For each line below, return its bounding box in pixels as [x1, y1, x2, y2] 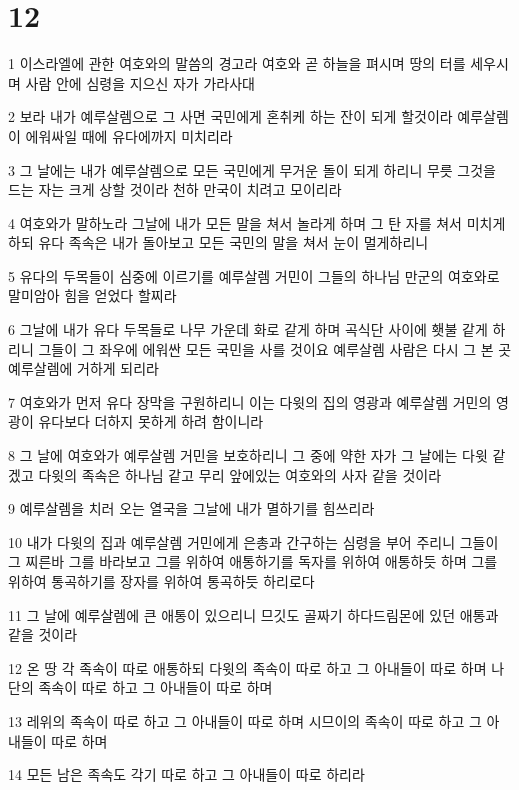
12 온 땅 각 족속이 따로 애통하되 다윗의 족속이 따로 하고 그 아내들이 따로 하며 [8, 657, 487, 678]
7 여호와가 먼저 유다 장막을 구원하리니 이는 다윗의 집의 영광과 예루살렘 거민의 [8, 391, 492, 412]
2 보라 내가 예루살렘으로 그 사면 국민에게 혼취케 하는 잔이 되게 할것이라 [8, 106, 453, 127]
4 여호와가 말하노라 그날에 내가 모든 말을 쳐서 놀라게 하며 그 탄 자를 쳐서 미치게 [8, 212, 506, 233]
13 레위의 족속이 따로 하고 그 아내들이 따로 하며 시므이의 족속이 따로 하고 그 [8, 710, 482, 731]
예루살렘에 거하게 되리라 [8, 358, 160, 379]
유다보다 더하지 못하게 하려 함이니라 [38, 411, 264, 432]
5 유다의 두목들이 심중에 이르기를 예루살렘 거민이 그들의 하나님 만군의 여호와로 [8, 265, 500, 286]
